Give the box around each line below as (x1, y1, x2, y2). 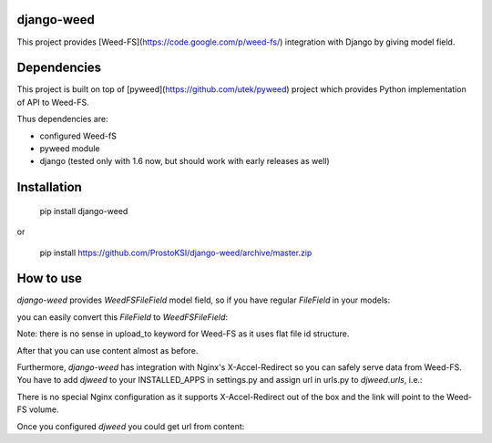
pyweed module (39, 142, 100, 154)
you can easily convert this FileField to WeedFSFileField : (16, 311, 228, 323)
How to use (16, 271, 82, 286)
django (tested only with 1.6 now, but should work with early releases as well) (39, 156, 330, 167)
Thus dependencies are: (16, 114, 108, 125)
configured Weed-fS (39, 130, 118, 141)
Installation (16, 180, 82, 195)
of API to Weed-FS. (16, 97, 90, 108)
